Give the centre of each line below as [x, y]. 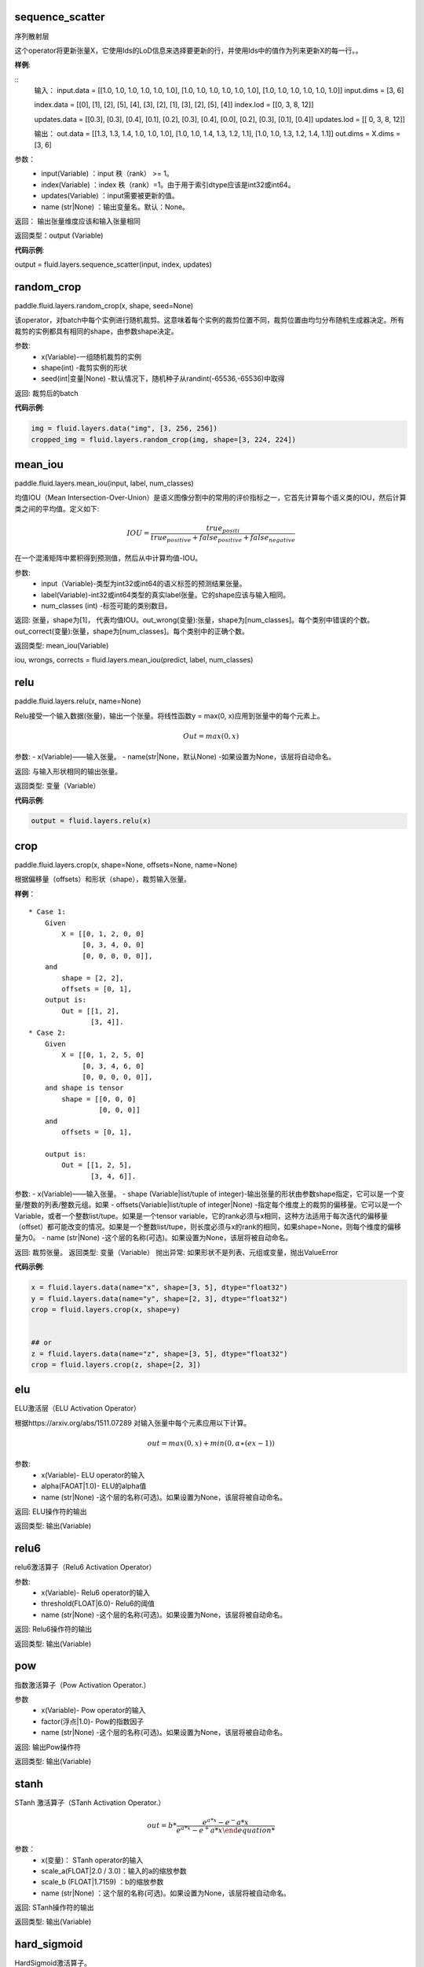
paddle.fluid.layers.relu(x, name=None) [78, 701]
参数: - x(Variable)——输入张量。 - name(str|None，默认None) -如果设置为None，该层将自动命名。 [175, 757]
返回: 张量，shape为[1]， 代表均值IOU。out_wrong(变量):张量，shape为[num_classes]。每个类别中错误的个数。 [194, 620]
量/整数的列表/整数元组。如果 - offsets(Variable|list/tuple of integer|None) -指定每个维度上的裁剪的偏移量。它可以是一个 [208, 1205]
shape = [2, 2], [93, 978]
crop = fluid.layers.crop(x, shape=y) [106, 1310]
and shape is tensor [84, 1088]
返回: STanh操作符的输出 [54, 1907]
